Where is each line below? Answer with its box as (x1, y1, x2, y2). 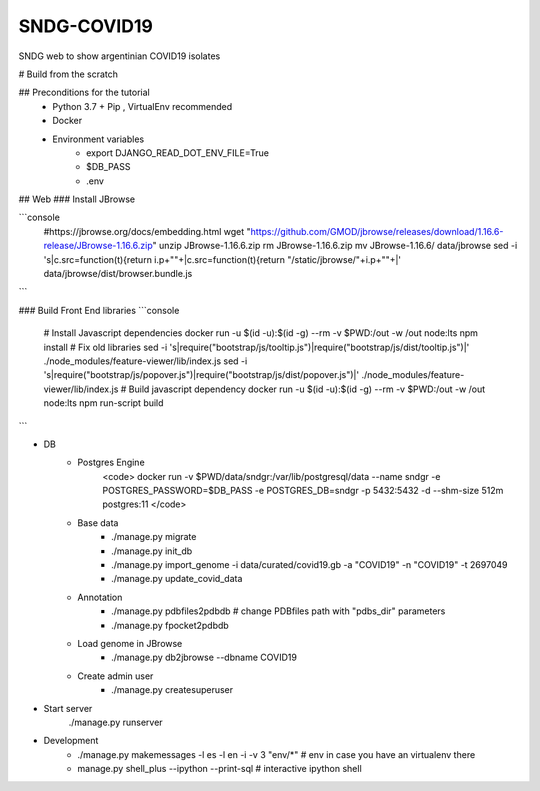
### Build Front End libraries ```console (18, 304, 180, 316)
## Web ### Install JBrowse (18, 193, 135, 205)
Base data (77, 516, 119, 529)
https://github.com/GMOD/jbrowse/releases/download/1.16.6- (250, 225, 504, 237)
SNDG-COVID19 (18, 15, 154, 37)
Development (43, 735, 99, 747)
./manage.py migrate (111, 531, 197, 543)
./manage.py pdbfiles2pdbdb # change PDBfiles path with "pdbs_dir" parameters (111, 605, 446, 617)
